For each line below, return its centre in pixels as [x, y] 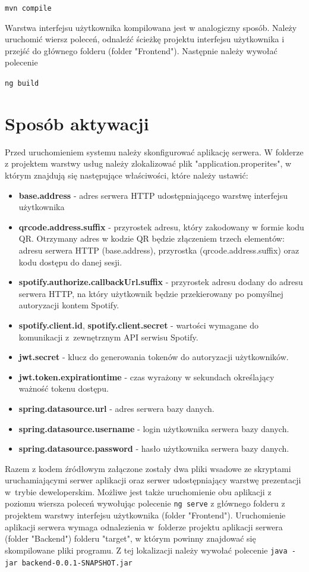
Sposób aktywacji [77, 123]
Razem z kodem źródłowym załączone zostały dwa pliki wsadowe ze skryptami [148, 468]
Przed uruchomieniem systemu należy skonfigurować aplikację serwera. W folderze [154, 151]
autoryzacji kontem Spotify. [69, 305]
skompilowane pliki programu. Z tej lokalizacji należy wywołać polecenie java [146, 550]
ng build [22, 84]
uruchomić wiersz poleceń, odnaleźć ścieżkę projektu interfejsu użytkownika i [145, 39]
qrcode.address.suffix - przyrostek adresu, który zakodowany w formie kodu [161, 226]
